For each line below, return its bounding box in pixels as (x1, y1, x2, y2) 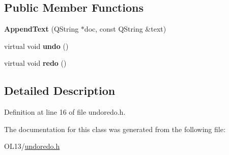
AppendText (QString (4, 23, 79, 34)
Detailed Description (4, 83, 116, 98)
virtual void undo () (4, 40, 69, 51)
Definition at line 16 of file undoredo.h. (4, 107, 126, 117)
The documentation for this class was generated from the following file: (4, 123, 225, 134)
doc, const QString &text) (84, 23, 166, 34)
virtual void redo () (4, 58, 67, 68)
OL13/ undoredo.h (4, 141, 60, 151)
